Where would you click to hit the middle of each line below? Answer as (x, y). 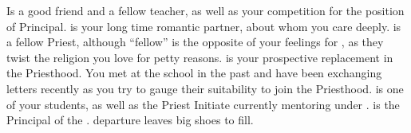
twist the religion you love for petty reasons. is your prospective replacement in (200, 57)
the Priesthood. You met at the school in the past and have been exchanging (194, 73)
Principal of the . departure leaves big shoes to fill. (130, 120)
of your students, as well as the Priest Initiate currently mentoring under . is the (203, 104)
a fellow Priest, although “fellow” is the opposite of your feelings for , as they (195, 42)
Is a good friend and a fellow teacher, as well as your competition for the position (205, 10)
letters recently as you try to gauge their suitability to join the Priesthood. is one (205, 88)
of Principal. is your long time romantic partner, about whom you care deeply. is (204, 26)
